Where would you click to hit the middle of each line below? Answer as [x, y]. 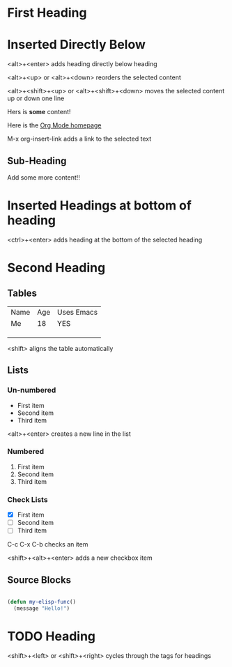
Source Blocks [39, 580]
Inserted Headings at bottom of [99, 206]
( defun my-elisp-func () [42, 602]
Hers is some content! [39, 112]
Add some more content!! [44, 177]
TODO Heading [52, 637]
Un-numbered [32, 390]
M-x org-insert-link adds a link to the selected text [79, 139]
